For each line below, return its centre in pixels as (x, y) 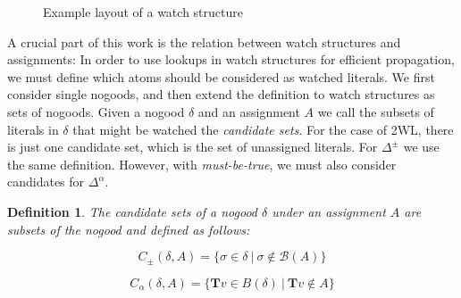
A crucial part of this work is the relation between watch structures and (204, 41)
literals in (33, 129)
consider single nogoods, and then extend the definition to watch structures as (221, 94)
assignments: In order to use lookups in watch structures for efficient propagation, (231, 59)
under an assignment (329, 211)
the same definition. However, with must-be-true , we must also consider (202, 164)
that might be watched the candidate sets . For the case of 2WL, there (263, 129)
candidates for (46, 182)
